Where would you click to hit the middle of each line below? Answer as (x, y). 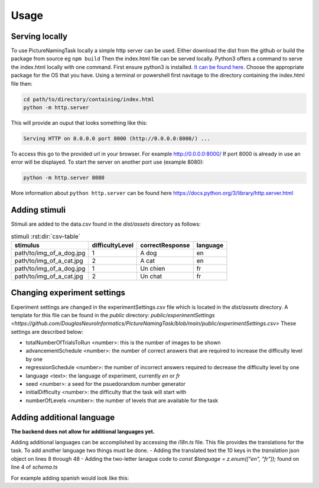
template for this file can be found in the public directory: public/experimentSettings (113, 315)
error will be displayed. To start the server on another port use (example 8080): (107, 162)
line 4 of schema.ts (35, 467)
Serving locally (39, 36)
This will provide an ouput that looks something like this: (79, 123)
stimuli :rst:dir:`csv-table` (46, 236)
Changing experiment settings (68, 293)
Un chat (151, 276)
